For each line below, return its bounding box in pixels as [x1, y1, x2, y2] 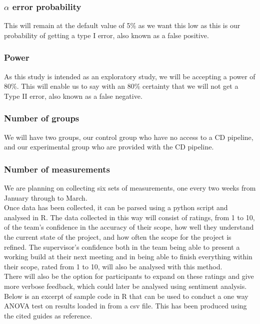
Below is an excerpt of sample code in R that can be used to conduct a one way [4, 290, 248, 301]
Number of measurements [4, 163, 110, 175]
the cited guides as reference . [4, 310, 92, 320]
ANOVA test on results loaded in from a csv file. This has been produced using [4, 300, 247, 311]
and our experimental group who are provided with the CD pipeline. [4, 141, 214, 152]
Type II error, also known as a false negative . [4, 90, 142, 101]
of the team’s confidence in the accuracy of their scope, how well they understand [4, 222, 254, 232]
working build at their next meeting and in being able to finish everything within [4, 251, 252, 262]
